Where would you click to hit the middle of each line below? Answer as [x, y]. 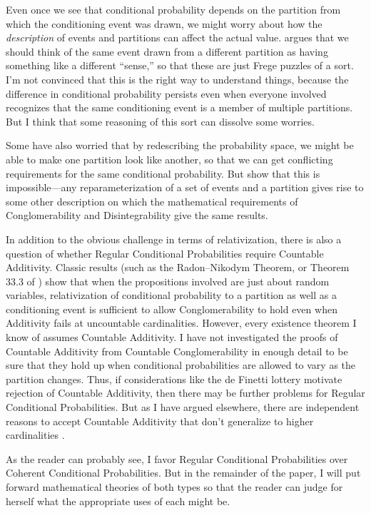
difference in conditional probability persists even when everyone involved [166, 93]
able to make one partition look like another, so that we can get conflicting [169, 159]
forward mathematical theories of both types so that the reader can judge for [174, 487]
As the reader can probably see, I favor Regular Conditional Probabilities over [177, 458]
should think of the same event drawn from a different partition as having [167, 51]
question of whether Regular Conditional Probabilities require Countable [165, 253]
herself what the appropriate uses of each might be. [118, 501]
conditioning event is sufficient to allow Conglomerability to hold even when [172, 309]
